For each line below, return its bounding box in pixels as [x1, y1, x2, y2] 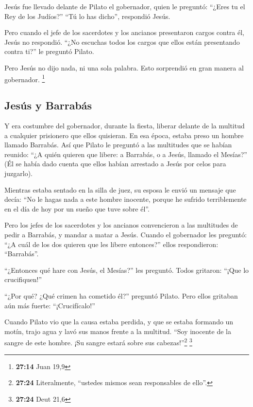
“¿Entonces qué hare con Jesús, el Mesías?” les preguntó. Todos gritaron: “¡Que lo [4, 265, 249, 275]
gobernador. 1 [4, 72, 45, 84]
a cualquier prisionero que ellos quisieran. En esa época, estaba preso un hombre [4, 130, 244, 140]
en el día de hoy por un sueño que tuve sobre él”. [4, 203, 150, 213]
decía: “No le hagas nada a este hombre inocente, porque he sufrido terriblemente [4, 194, 247, 204]
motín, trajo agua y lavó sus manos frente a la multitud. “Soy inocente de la [4, 326, 231, 336]
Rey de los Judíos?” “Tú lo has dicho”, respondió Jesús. [4, 11, 170, 21]
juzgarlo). [4, 168, 33, 178]
